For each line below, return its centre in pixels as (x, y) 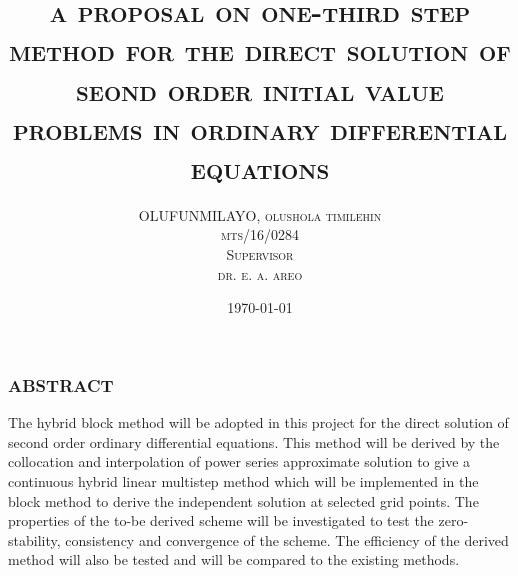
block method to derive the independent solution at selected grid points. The (243, 500)
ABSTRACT (61, 384)
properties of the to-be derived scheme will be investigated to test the (221, 520)
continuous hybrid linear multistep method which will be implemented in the (243, 480)
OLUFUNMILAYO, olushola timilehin (260, 214)
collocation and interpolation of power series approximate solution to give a (239, 461)
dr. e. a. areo (260, 273)
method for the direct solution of (260, 49)
